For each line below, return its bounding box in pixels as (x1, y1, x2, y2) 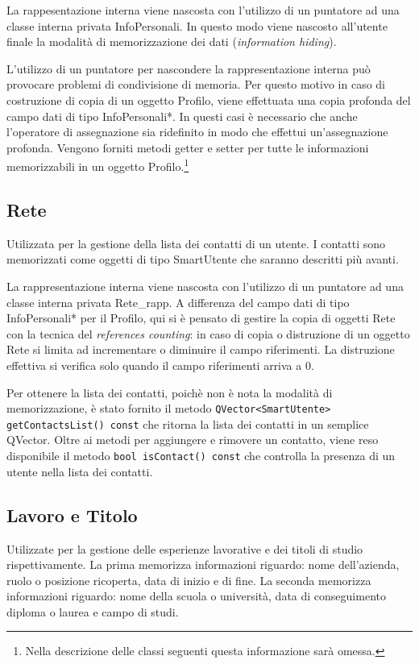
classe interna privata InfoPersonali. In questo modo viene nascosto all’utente (6, 17, 388, 34)
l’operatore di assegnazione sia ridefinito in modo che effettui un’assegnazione (6, 123, 388, 140)
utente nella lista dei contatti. (6, 463, 153, 479)
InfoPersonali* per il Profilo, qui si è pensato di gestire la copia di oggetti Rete (6, 309, 396, 326)
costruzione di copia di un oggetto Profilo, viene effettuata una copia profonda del (6, 91, 411, 108)
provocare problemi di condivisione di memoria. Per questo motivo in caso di (6, 76, 386, 93)
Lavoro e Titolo (6, 502, 138, 527)
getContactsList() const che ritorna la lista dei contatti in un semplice (6, 415, 369, 432)
